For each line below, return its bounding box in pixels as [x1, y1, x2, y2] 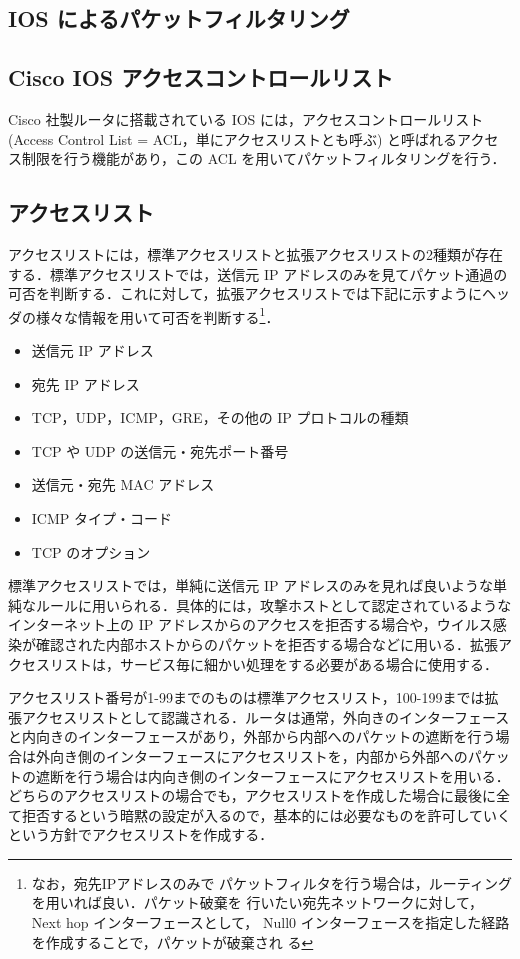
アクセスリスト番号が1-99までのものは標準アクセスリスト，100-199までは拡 [8, 687, 499, 708]
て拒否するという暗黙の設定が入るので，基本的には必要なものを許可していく [8, 804, 512, 825]
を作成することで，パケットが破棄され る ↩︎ [31, 931, 314, 952]
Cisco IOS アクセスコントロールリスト [8, 62, 394, 93]
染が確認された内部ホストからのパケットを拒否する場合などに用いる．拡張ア [8, 633, 512, 654]
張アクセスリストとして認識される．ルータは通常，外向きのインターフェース [8, 706, 510, 727]
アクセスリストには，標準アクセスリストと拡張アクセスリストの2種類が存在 [8, 243, 503, 264]
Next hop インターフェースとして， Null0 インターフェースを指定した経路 [31, 912, 510, 933]
